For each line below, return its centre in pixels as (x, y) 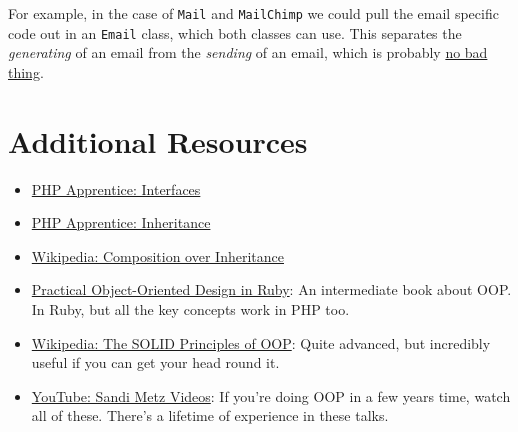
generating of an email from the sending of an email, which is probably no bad (248, 52)
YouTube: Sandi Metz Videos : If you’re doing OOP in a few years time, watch (271, 395)
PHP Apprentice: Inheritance (121, 222)
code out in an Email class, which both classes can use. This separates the (235, 32)
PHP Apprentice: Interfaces (116, 188)
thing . (26, 71)
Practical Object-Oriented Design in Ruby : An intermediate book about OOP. (271, 289)
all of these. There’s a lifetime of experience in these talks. (210, 415)
